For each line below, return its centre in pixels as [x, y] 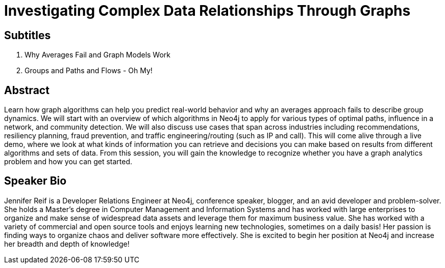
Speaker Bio [35, 181]
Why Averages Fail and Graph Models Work [98, 55]
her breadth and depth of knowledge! [67, 244]
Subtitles [28, 35]
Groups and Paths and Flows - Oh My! [89, 71]
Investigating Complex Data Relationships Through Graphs [207, 11]
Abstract [27, 90]
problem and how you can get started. [68, 162]
